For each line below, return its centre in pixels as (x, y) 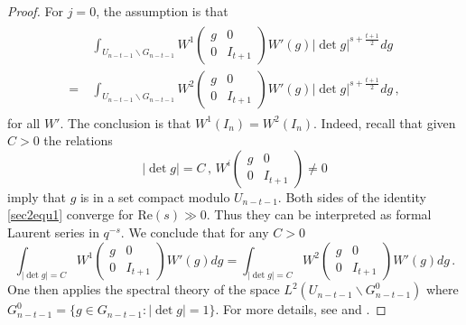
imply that (37, 196)
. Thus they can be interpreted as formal (319, 214)
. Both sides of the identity (352, 196)
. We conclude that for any (195, 232)
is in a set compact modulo (155, 196)
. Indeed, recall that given (385, 122)
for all (24, 122)
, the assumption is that (162, 11)
